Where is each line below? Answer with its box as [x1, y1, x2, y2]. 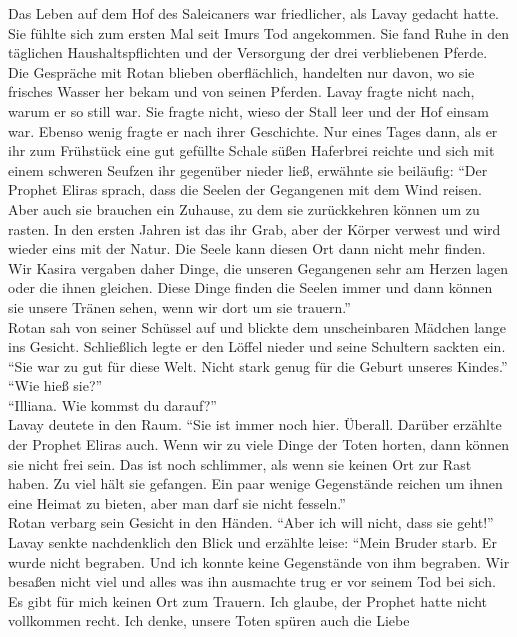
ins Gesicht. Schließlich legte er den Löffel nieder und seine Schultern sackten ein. [8, 336, 506, 357]
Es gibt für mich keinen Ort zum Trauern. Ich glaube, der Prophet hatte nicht [8, 590, 488, 611]
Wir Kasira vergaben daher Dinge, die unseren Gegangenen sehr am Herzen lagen [8, 257, 509, 278]
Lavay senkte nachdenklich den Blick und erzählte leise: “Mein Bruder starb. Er [8, 532, 497, 553]
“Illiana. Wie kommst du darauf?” [8, 394, 217, 415]
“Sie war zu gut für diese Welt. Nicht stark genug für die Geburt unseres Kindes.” [8, 355, 508, 376]
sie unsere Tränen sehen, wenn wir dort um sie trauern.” [8, 296, 351, 317]
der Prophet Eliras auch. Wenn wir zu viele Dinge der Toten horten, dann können [8, 434, 510, 455]
